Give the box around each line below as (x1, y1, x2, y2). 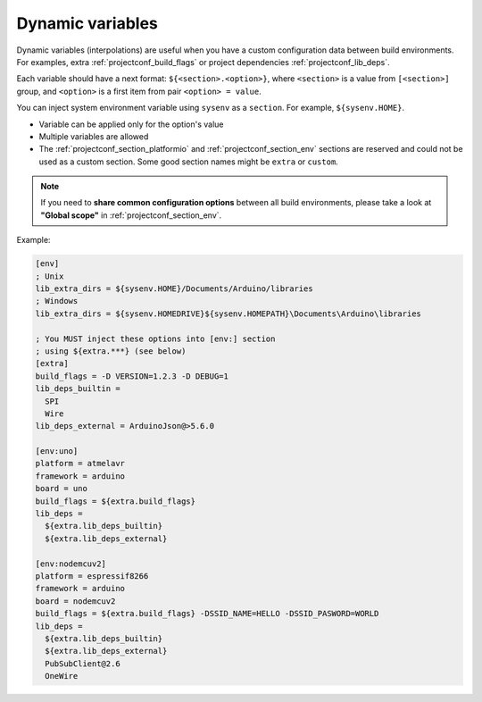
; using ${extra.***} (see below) (35, 346, 187, 356)
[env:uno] (35, 447, 79, 456)
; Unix (35, 271, 64, 281)
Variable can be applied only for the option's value (38, 119, 224, 130)
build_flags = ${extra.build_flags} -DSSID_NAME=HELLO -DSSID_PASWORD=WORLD (35, 608, 379, 619)
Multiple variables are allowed (38, 130, 149, 142)
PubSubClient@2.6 (45, 658, 120, 669)
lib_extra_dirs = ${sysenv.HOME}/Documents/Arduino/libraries (35, 284, 313, 294)
